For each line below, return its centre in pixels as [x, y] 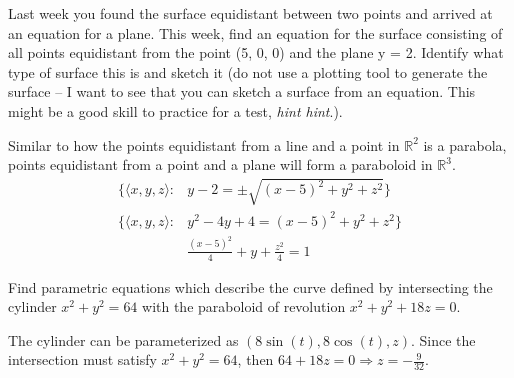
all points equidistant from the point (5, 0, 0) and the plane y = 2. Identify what [256, 52]
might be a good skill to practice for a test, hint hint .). [175, 110]
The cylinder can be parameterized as [123, 339]
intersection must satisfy [82, 359]
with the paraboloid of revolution [244, 306]
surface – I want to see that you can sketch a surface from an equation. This [242, 91]
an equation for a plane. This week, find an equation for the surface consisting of [255, 32]
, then [255, 359]
